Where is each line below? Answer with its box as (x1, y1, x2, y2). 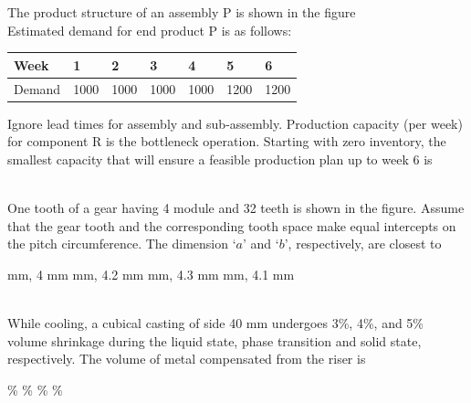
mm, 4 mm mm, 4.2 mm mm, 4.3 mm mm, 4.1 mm (7, 264, 295, 283)
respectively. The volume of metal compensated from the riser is (7, 349, 366, 368)
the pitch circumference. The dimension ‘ (7, 234, 236, 253)
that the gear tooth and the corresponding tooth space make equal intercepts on (7, 216, 456, 235)
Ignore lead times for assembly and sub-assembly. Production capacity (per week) (7, 113, 463, 133)
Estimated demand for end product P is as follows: (7, 20, 292, 39)
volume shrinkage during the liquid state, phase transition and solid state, (7, 331, 422, 350)
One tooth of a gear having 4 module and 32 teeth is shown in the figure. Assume (7, 198, 465, 217)
